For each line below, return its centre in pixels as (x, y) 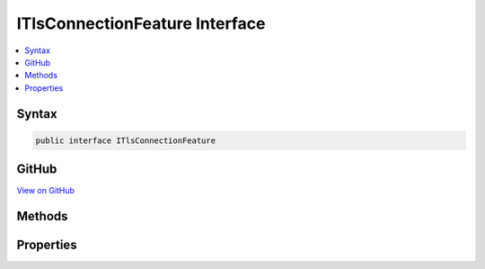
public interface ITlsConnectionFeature (125, 140)
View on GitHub (46, 191)
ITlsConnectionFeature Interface (141, 23)
